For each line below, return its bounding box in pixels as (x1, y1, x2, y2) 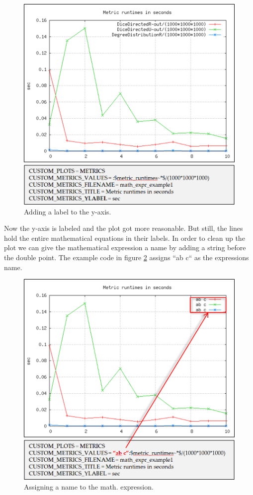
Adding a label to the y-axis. (24, 206, 111, 216)
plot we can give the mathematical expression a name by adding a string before (4, 242, 246, 253)
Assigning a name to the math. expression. (24, 481, 154, 492)
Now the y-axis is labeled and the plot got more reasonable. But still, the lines (4, 223, 243, 233)
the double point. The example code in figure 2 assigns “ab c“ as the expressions (4, 252, 249, 262)
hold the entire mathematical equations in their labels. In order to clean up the (4, 232, 245, 243)
